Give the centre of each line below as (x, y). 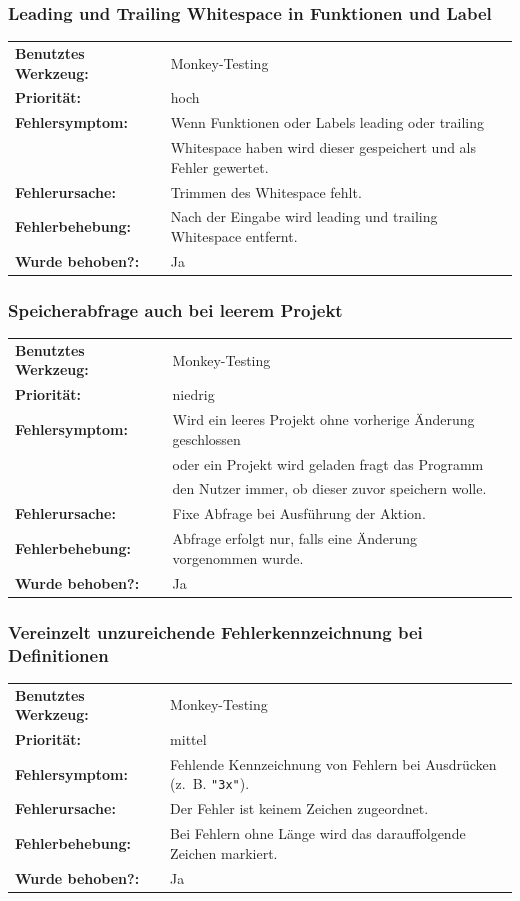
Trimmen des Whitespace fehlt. (266, 191)
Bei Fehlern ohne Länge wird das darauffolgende (318, 833)
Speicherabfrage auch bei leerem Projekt (175, 309)
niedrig (193, 394)
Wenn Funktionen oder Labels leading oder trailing (327, 122)
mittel (188, 738)
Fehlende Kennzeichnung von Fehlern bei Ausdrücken (333, 763)
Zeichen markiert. (224, 852)
